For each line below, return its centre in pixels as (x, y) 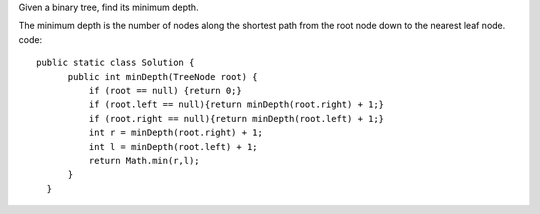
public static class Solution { (115, 63)
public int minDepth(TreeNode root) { (163, 76)
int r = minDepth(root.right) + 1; (176, 133)
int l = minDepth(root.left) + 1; (173, 146)
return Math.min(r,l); (144, 160)
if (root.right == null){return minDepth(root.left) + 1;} (236, 118)
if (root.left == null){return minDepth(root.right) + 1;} (236, 104)
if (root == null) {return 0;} (165, 90)
